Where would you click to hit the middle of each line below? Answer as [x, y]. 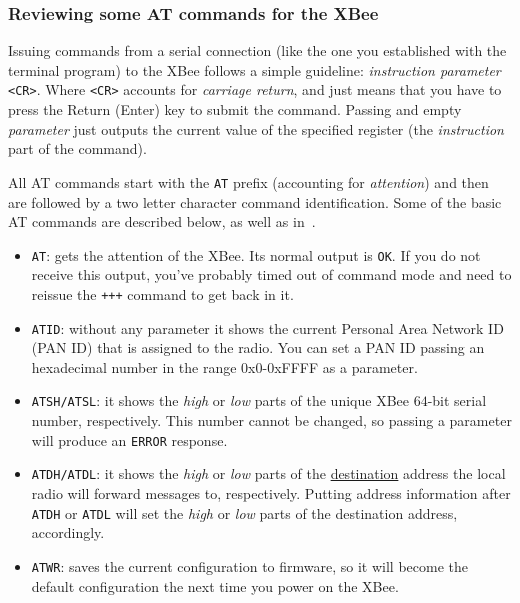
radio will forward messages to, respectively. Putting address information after [271, 493]
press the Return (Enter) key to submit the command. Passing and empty [235, 109]
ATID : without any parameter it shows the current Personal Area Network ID [267, 327]
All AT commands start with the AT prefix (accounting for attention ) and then [248, 181]
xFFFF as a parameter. [346, 366]
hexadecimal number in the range [134, 366]
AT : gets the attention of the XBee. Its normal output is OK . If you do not [256, 254]
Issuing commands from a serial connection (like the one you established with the [257, 50]
